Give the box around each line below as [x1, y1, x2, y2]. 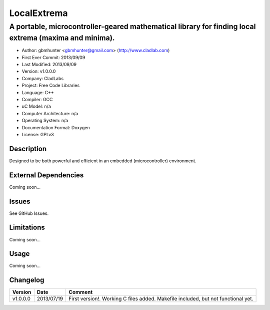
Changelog [9, 276, 44, 284]
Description [9, 144, 47, 153]
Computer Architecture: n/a [21, 110, 78, 116]
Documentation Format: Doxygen [21, 124, 90, 130]
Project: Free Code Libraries [21, 83, 80, 89]
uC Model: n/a [21, 103, 51, 110]
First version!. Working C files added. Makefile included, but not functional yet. [68, 295, 253, 302]
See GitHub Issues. [9, 210, 49, 216]
